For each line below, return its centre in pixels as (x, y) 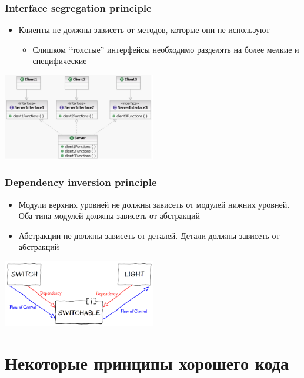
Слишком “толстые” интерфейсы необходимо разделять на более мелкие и (166, 49)
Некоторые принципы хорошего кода (147, 363)
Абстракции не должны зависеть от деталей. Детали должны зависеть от (149, 235)
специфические (60, 61)
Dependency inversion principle (81, 182)
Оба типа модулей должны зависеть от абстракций (109, 216)
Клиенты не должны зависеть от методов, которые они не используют (144, 30)
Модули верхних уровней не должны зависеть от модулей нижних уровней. (154, 204)
